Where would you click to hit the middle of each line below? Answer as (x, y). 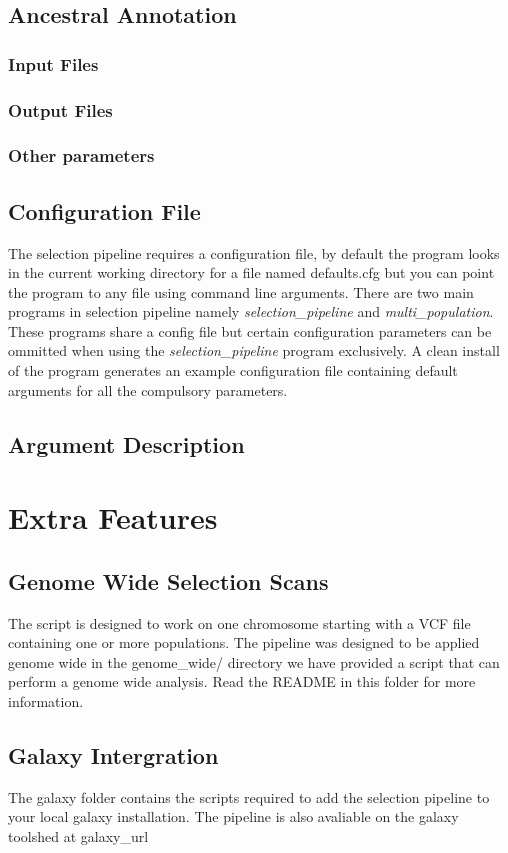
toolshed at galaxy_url (78, 835)
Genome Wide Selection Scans (168, 580)
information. (46, 701)
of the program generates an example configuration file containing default (233, 370)
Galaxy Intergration (113, 754)
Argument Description (126, 443)
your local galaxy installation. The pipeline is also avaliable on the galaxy (233, 816)
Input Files (53, 63)
